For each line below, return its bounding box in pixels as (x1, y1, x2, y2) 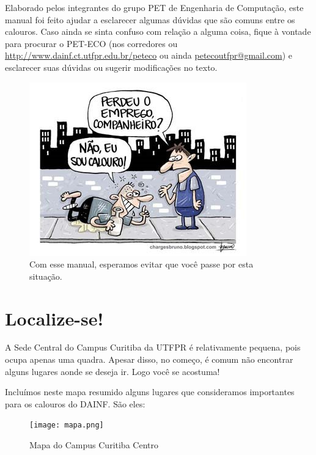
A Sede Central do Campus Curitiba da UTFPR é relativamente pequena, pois (5, 341, 301, 354)
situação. (29, 269, 62, 282)
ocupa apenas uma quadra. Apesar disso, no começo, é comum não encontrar (5, 353, 293, 366)
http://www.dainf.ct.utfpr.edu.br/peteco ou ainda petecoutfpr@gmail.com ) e (5, 49, 292, 62)
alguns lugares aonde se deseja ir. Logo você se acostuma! (5, 365, 220, 377)
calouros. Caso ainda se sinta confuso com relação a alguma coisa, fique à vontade (5, 25, 311, 38)
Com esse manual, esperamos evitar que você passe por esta (29, 258, 254, 271)
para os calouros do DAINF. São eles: (5, 397, 145, 410)
